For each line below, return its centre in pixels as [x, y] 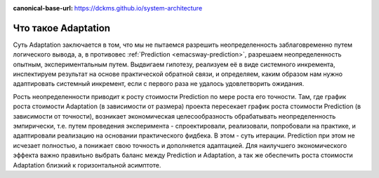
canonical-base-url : [43, 8]
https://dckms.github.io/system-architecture [138, 8]
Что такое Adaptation [62, 28]
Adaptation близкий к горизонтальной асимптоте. [87, 165]
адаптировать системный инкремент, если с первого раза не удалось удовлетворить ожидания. [159, 84]
